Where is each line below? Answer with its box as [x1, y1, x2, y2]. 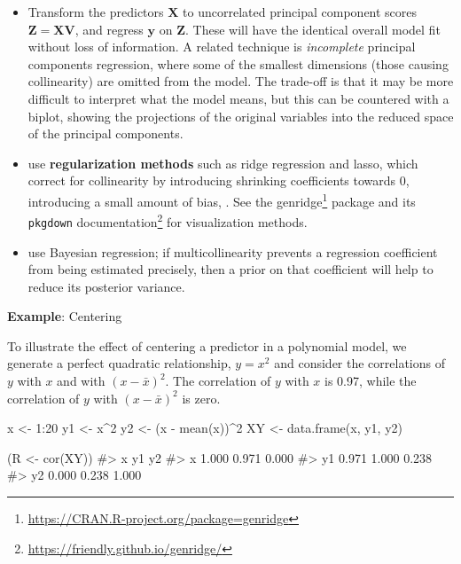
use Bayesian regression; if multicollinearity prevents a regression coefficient [27, 242, 438, 261]
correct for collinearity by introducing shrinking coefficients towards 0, [27, 171, 410, 190]
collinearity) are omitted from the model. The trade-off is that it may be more [27, 72, 454, 90]
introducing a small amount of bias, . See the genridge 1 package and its [27, 189, 416, 210]
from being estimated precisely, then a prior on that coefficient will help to [27, 260, 434, 278]
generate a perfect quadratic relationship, [7, 354, 231, 372]
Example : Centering [7, 307, 122, 325]
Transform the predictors [27, 3, 164, 20]
